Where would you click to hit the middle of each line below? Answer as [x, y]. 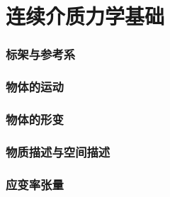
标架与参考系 [41, 54]
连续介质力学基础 [85, 16]
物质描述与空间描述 [58, 151]
